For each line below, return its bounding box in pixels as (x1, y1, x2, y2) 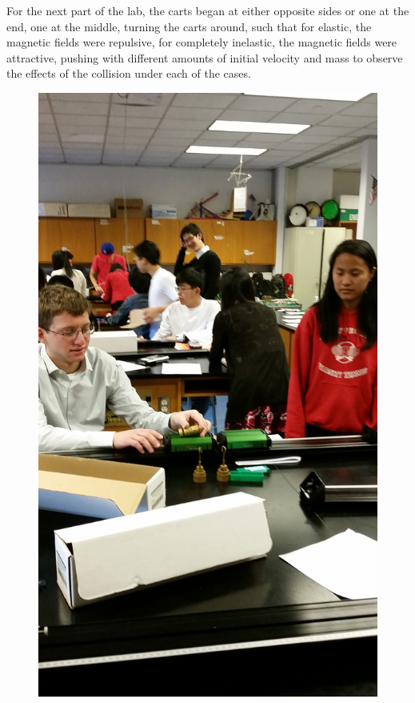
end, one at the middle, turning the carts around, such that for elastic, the (6, 18, 372, 34)
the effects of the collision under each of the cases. (6, 65, 251, 82)
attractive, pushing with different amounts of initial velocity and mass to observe (6, 49, 403, 66)
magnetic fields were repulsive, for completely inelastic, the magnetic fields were (6, 34, 397, 50)
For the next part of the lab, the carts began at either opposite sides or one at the (6, 2, 409, 18)
